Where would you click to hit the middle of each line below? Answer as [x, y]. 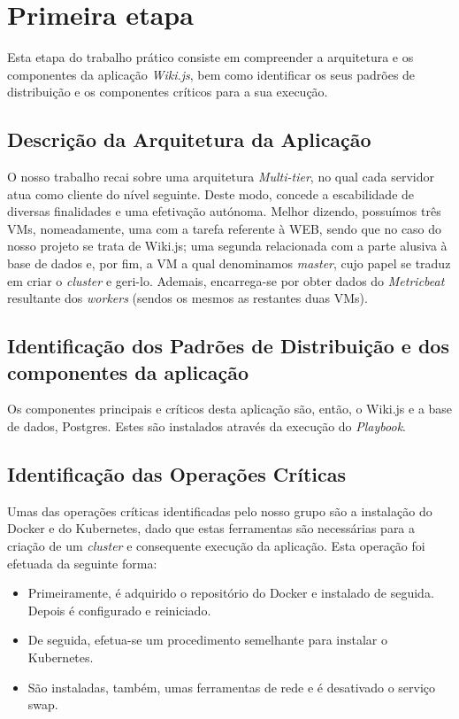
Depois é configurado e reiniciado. [119, 610]
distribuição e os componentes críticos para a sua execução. [168, 92]
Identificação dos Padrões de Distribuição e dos [228, 346]
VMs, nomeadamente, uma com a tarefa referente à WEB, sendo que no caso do [225, 228]
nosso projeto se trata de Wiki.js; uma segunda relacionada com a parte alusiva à [227, 246]
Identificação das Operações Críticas [176, 474]
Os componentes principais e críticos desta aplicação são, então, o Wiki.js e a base [230, 409]
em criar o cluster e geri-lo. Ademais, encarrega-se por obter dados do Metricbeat [226, 280]
